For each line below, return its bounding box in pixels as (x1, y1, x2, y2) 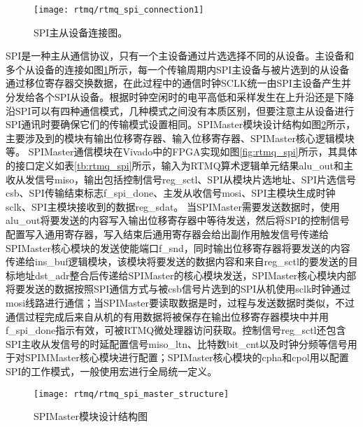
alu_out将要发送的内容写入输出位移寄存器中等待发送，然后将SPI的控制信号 (6, 213, 350, 227)
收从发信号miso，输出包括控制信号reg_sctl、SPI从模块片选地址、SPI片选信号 (6, 171, 357, 186)
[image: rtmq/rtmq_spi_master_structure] (34, 388, 229, 399)
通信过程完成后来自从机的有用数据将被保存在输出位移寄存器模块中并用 (6, 309, 329, 323)
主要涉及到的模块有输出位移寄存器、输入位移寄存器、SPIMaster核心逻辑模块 (6, 130, 355, 145)
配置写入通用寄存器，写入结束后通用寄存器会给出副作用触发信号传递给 (6, 226, 329, 241)
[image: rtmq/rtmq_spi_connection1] (34, 5, 204, 15)
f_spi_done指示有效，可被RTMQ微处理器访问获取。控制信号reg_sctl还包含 (6, 323, 346, 337)
